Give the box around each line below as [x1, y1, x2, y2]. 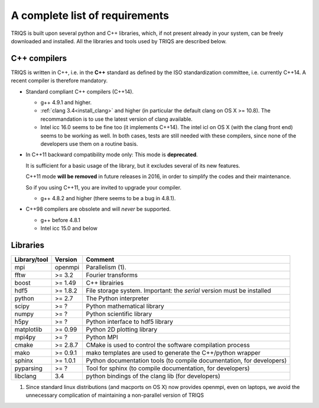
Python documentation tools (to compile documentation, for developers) [86, 356, 287, 364]
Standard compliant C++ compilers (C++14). [25, 88, 134, 95]
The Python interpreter [86, 294, 149, 302]
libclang [14, 372, 37, 380]
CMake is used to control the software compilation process [86, 341, 250, 349]
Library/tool [14, 255, 48, 264]
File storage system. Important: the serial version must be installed [86, 287, 271, 294]
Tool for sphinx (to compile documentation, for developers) [86, 364, 250, 372]
